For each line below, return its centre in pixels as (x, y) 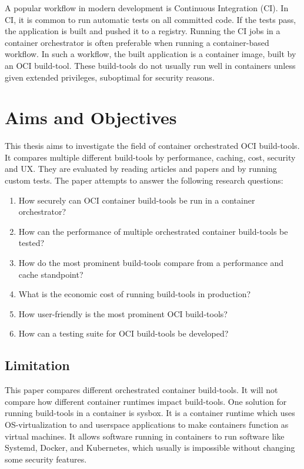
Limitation (37, 365)
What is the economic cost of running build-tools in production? (135, 294)
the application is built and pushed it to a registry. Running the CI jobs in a (143, 31)
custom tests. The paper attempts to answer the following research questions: (144, 180)
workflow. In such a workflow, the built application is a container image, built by (151, 54)
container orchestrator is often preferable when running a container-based (137, 42)
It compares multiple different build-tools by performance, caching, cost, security (150, 157)
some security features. (46, 459)
